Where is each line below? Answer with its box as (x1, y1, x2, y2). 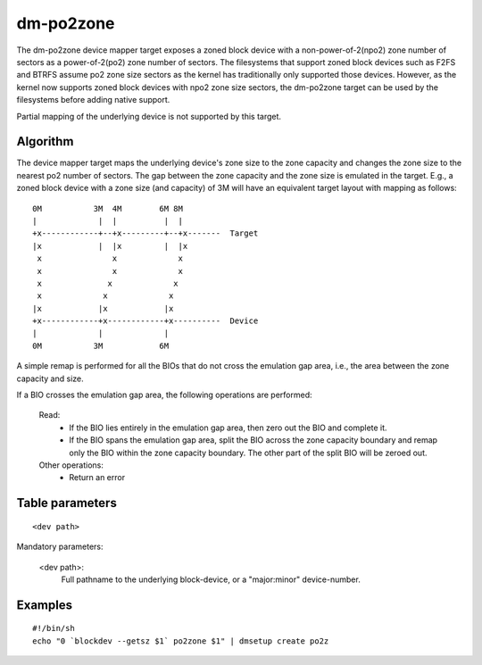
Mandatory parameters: (16, 541, 104, 553)
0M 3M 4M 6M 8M (32, 204, 183, 213)
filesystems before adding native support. (16, 95, 170, 105)
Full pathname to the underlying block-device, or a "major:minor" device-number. (61, 574, 361, 585)
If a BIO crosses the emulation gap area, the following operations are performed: (16, 389, 312, 401)
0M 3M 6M (32, 340, 170, 351)
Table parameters (16, 495, 118, 511)
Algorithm (16, 134, 74, 149)
